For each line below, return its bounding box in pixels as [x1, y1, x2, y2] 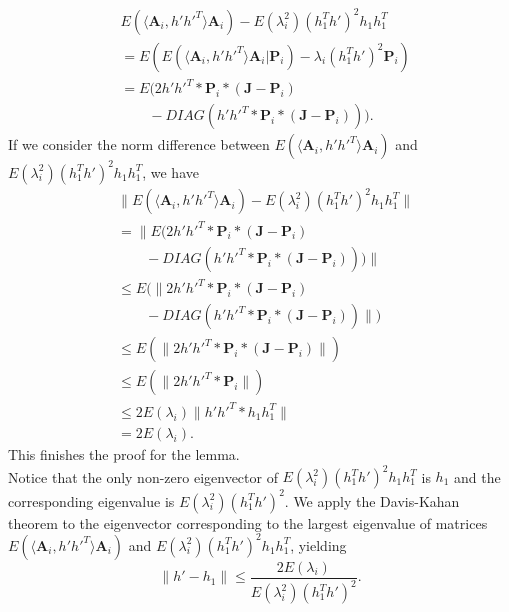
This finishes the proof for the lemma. [8, 443, 240, 464]
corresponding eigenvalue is [8, 490, 175, 511]
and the [453, 466, 501, 486]
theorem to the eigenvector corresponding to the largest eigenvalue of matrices [8, 512, 488, 533]
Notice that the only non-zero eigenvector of [8, 466, 278, 486]
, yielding [290, 534, 347, 555]
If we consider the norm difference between [8, 134, 270, 155]
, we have [142, 161, 199, 182]
